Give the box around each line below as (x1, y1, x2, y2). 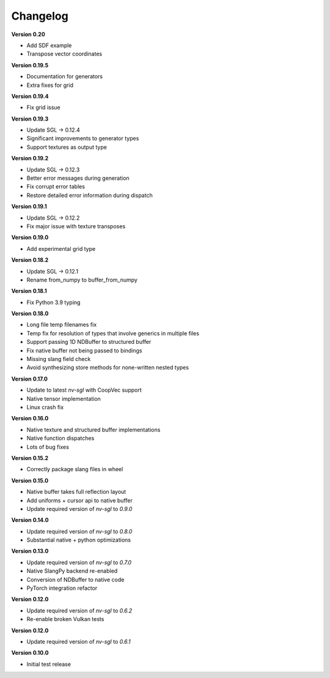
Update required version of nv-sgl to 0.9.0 (26, 505, 133, 512)
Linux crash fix (26, 404, 64, 411)
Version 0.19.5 (11, 61, 49, 69)
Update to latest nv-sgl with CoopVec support (26, 386, 142, 394)
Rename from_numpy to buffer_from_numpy (26, 276, 137, 283)
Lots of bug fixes (26, 443, 70, 450)
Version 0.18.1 (11, 288, 47, 295)
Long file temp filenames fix (26, 321, 97, 329)
